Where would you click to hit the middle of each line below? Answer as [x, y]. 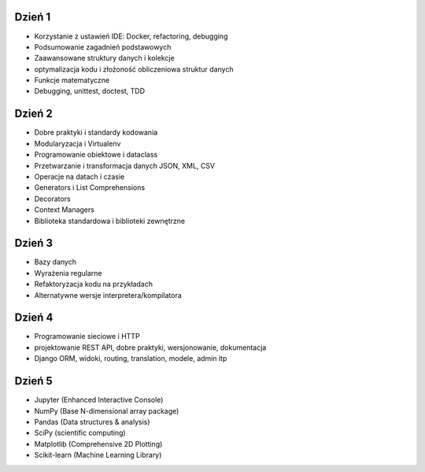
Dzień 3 [33, 243]
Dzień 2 [33, 114]
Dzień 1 [33, 17]
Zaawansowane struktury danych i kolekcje [104, 58]
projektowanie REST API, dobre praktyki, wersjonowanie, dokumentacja [150, 347]
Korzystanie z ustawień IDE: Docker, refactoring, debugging [131, 36]
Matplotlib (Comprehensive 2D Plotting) [98, 444]
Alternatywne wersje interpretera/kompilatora [108, 295]
